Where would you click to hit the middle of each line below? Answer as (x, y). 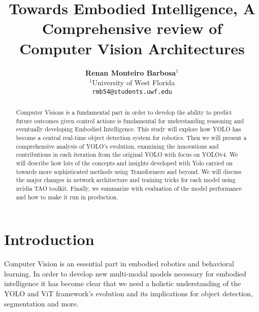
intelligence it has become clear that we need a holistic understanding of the (123, 283)
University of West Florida (134, 82)
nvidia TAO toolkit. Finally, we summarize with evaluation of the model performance (129, 188)
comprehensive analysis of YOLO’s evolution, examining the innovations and (117, 146)
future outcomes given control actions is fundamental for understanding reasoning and (130, 120)
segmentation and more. (41, 303)
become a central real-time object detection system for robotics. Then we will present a (131, 138)
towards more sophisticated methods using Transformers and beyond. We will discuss (129, 171)
